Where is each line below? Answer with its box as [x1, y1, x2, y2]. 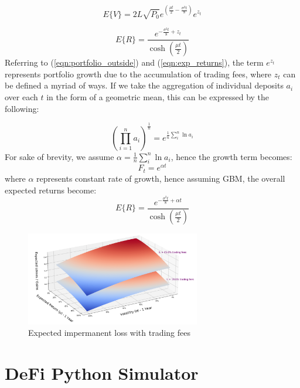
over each [5, 91, 38, 103]
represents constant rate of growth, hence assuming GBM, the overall [36, 172, 285, 184]
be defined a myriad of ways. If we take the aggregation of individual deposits [5, 79, 284, 91]
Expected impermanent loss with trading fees [28, 326, 191, 339]
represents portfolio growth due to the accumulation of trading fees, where [5, 67, 272, 80]
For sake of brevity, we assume [5, 150, 114, 162]
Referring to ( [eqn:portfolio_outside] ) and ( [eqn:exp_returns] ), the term [5, 56, 264, 69]
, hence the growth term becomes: [171, 150, 292, 162]
